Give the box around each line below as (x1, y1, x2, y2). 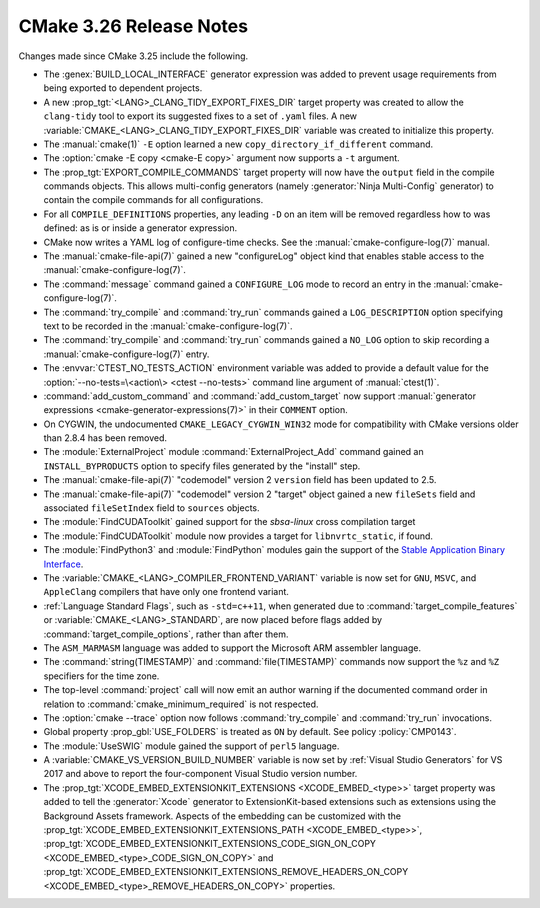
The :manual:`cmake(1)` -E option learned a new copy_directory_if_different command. (43, 138, 434, 150)
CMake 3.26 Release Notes (18, 15, 249, 37)
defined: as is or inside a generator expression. (43, 222, 238, 234)
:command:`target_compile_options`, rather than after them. (43, 628, 289, 640)
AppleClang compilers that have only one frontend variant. (43, 586, 290, 598)
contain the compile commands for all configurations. (43, 194, 264, 206)
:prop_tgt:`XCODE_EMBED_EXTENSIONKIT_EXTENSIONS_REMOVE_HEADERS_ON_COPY (43, 866, 409, 878)
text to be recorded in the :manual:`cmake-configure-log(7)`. (43, 320, 294, 332)
